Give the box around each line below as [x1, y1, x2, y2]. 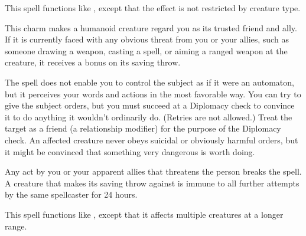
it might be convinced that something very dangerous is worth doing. [5, 145, 255, 158]
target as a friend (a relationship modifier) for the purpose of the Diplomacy [5, 122, 281, 135]
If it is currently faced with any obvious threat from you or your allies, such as [5, 33, 289, 45]
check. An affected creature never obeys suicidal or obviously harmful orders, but [5, 133, 298, 146]
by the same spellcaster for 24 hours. [5, 188, 138, 201]
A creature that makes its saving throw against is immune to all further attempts [5, 176, 300, 189]
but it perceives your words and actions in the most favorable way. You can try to [5, 87, 301, 100]
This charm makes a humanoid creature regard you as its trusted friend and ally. [5, 21, 297, 34]
